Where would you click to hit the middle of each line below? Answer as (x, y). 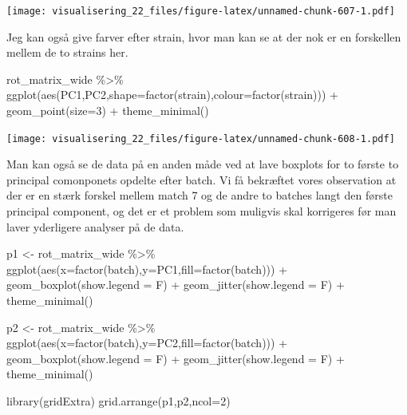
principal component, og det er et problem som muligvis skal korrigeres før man (202, 211)
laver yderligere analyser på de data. (95, 226)
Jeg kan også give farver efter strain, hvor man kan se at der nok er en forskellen (204, 36)
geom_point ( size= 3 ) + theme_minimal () (108, 111)
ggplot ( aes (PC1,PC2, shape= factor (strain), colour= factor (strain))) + (172, 95)
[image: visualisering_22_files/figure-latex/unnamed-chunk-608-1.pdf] (201, 138)
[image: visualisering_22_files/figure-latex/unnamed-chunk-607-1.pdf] (201, 11)
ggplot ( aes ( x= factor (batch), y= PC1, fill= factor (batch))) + (147, 269)
